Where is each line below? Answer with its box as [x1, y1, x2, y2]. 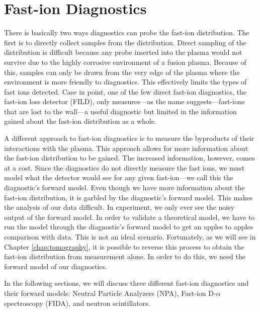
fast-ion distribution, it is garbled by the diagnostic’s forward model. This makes [4, 192, 252, 202]
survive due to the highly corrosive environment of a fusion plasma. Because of [4, 56, 246, 67]
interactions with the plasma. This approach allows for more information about [4, 142, 248, 153]
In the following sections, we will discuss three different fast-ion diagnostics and [4, 278, 249, 288]
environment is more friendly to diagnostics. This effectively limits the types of [4, 76, 247, 87]
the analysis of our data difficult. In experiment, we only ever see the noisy [4, 202, 235, 212]
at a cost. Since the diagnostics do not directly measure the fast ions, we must [4, 162, 245, 173]
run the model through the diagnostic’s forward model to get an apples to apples [4, 221, 253, 232]
